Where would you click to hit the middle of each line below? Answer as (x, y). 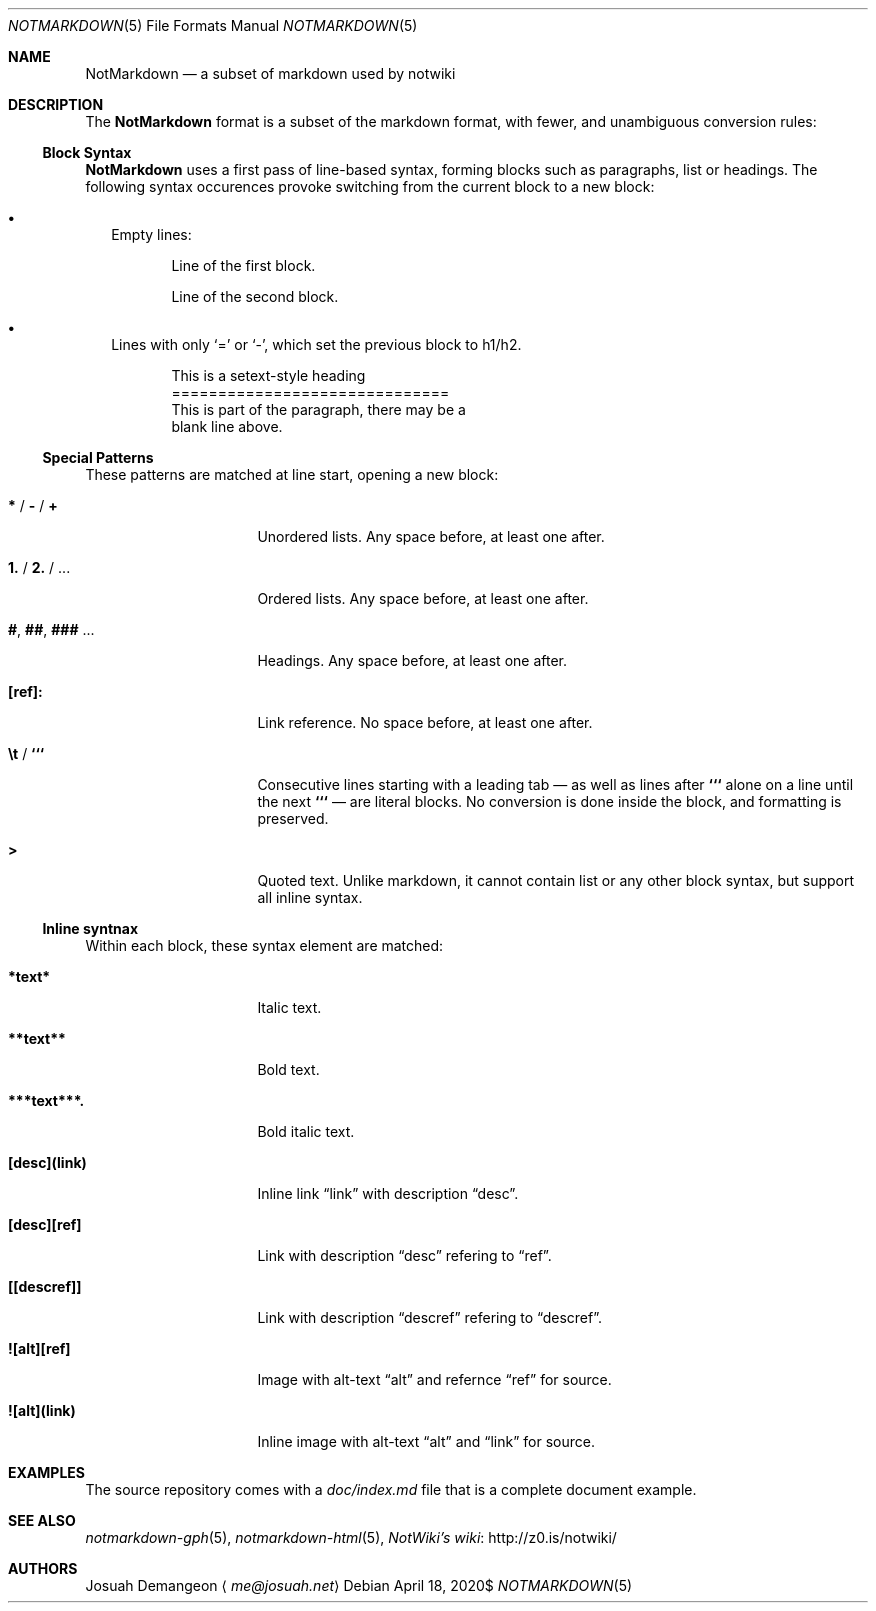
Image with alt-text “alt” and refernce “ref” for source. (434, 1379)
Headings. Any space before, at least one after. (412, 660)
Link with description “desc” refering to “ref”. (404, 1255)
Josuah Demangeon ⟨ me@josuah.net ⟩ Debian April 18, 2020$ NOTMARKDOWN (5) (359, 1585)
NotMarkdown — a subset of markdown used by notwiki (270, 73)
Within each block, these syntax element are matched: (264, 945)
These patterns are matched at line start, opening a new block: (292, 474)
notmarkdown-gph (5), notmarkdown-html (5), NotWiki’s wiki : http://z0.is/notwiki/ (351, 1537)
